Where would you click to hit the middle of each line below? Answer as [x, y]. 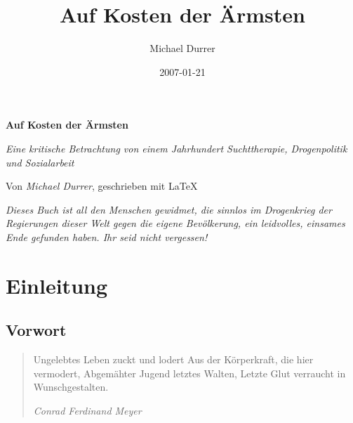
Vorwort [36, 330]
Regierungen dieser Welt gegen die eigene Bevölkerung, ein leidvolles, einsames [175, 223]
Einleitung [57, 285]
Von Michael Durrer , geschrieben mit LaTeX [102, 186]
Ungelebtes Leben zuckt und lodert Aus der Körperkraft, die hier [173, 359]
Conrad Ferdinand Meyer [87, 410]
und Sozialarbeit [40, 162]
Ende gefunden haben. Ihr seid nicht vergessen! [107, 236]
